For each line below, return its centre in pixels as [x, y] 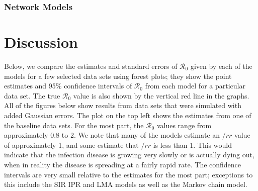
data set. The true [32, 95]
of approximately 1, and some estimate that [71, 145]
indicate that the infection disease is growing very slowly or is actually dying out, [129, 155]
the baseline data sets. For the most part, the [74, 125]
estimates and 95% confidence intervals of [68, 86]
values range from [184, 125]
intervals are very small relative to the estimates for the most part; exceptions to [128, 174]
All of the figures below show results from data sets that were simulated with [123, 105]
